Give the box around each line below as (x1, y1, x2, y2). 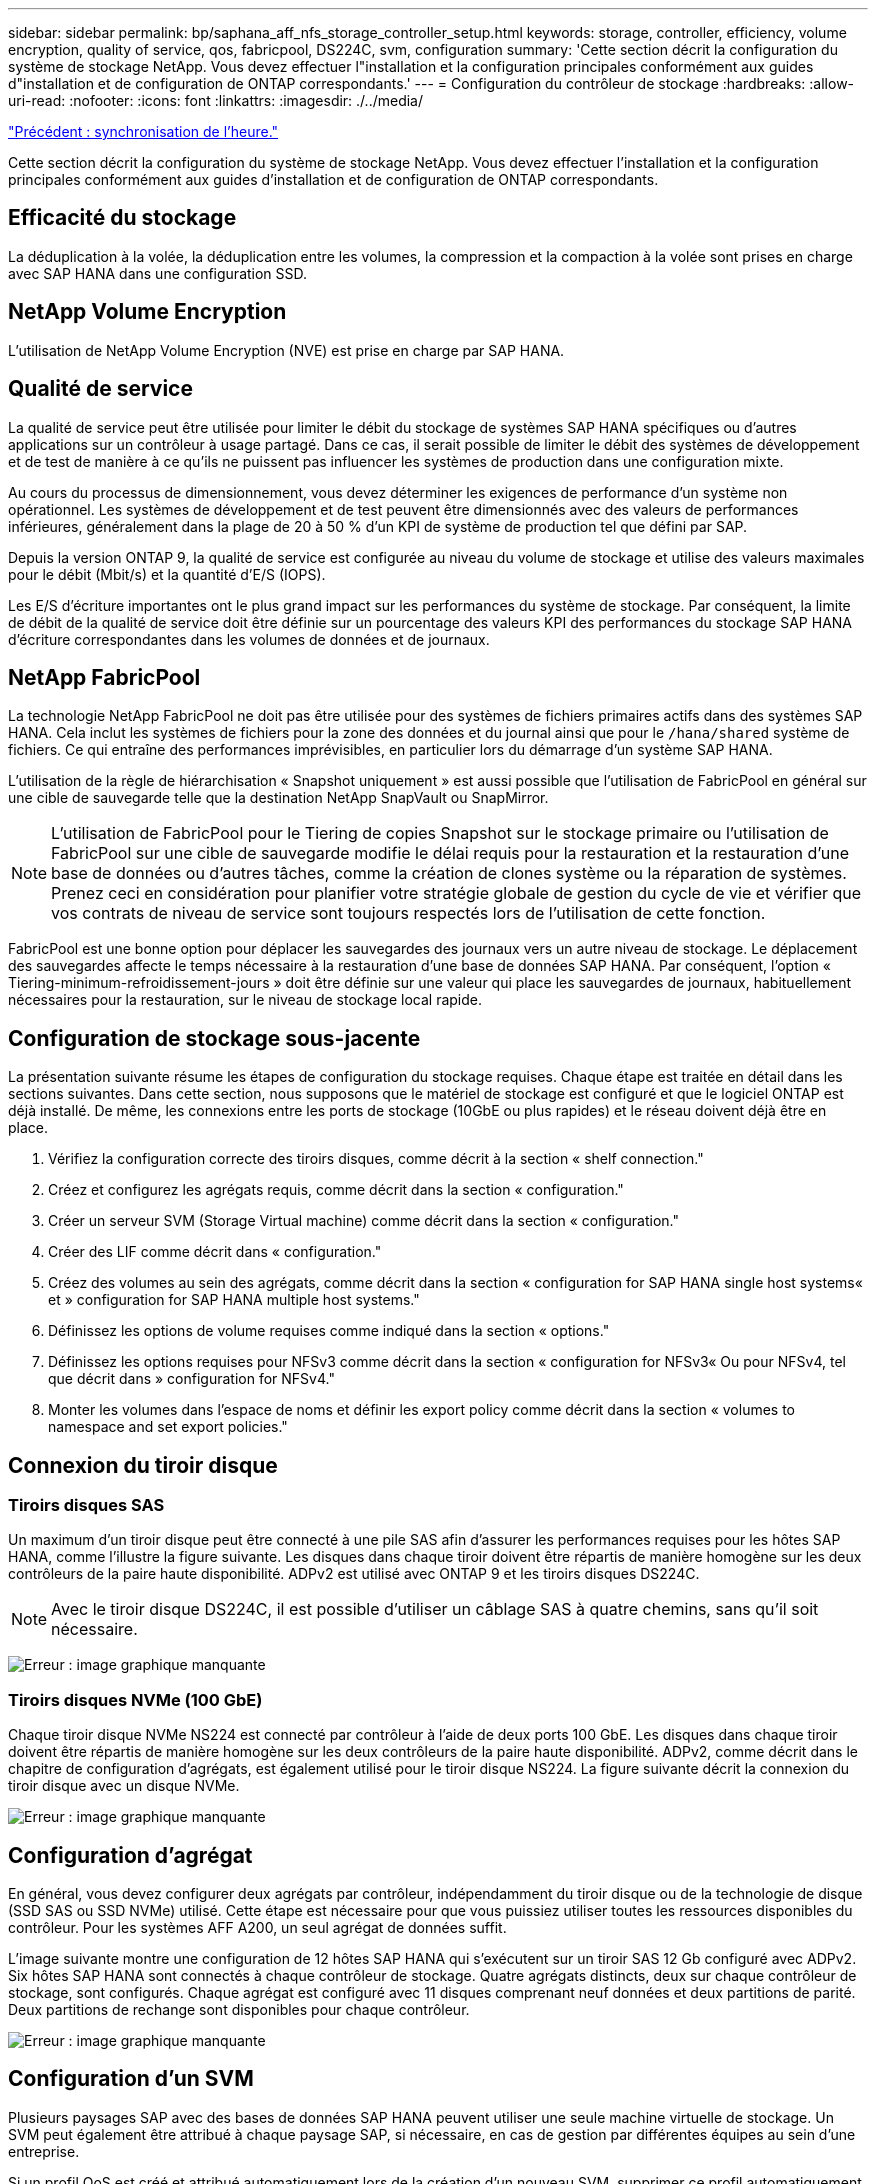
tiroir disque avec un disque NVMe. (8, 1777, 240, 1795)
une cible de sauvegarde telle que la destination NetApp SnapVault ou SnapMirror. (8, 789, 549, 807)
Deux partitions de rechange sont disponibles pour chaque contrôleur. (8, 2001, 470, 2019)
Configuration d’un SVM (8, 2066, 254, 2092)
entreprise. (8, 2142, 80, 2160)
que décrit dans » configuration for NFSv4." (48, 1370, 335, 1388)
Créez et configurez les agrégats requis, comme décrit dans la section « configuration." (48, 1181, 624, 1199)
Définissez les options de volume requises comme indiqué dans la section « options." (48, 1322, 610, 1340)
